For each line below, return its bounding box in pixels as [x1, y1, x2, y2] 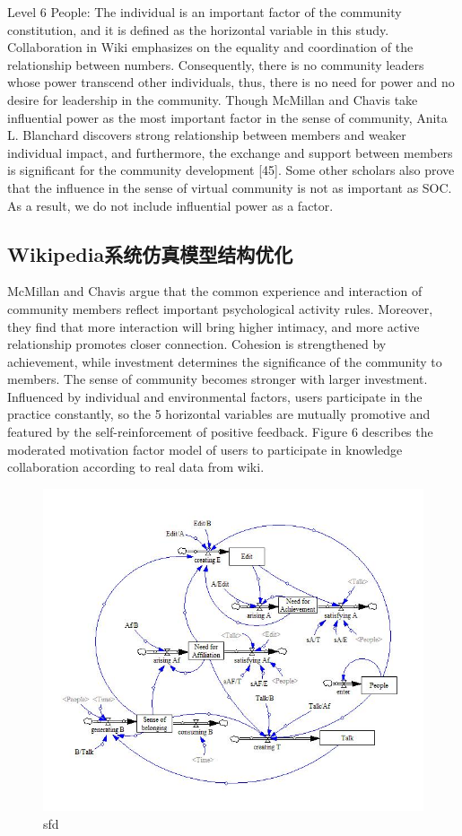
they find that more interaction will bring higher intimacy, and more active [7, 317, 420, 335]
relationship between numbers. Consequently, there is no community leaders [7, 55, 424, 74]
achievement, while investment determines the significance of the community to [7, 352, 442, 370]
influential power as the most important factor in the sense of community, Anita [7, 108, 448, 126]
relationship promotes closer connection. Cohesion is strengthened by [7, 335, 387, 353]
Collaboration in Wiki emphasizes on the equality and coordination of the [7, 38, 414, 57]
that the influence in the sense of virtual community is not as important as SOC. [7, 178, 452, 196]
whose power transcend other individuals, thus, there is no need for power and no [7, 73, 455, 91]
